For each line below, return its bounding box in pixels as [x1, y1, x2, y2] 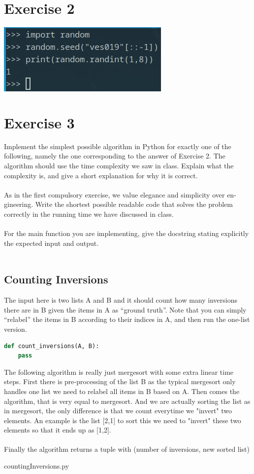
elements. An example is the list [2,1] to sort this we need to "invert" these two [4, 415, 241, 425]
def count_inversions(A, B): [4, 342, 99, 350]
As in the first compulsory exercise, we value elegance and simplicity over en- [4, 189, 236, 199]
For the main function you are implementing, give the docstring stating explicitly [4, 228, 249, 238]
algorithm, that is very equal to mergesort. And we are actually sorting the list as [4, 395, 251, 406]
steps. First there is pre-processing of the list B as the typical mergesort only [4, 376, 236, 387]
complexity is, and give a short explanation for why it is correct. [4, 170, 198, 180]
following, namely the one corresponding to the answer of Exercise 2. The [4, 151, 225, 161]
